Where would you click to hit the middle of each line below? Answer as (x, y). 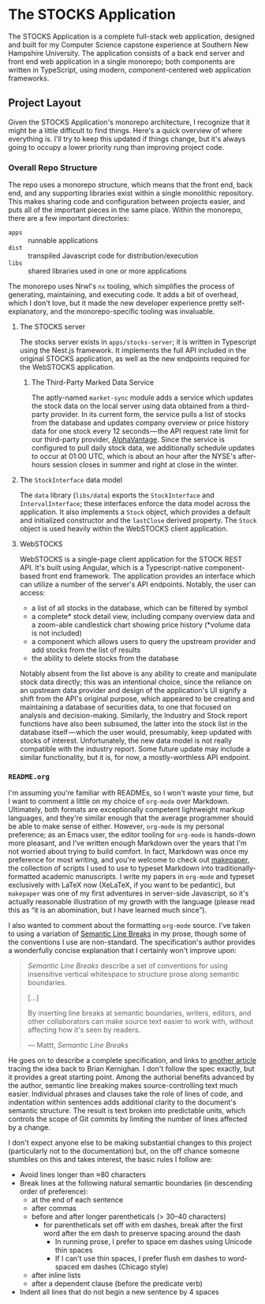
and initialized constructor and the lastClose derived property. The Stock (138, 520)
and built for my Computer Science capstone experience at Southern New (129, 44)
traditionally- (235, 868)
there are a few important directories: (69, 218)
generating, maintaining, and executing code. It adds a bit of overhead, (123, 295)
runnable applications (63, 240)
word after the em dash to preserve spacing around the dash (142, 1233)
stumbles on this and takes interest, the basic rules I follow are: (110, 1160)
